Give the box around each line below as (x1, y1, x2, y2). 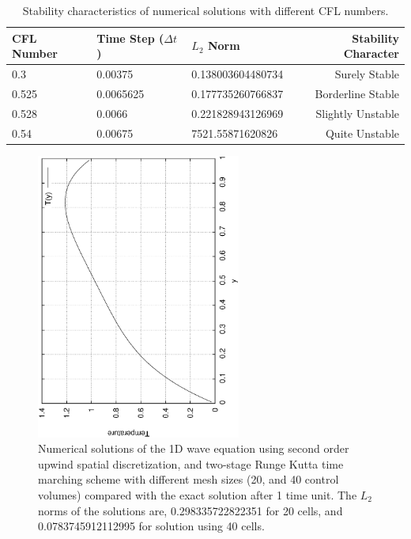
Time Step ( (96, 29, 164, 46)
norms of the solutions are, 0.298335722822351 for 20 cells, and (38, 502, 343, 518)
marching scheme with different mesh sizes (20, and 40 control (38, 471, 339, 488)
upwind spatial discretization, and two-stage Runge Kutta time (38, 455, 344, 472)
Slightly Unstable (315, 104, 399, 121)
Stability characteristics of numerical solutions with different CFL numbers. (22, 2, 389, 18)
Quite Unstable (325, 124, 399, 141)
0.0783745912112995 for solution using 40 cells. (38, 518, 265, 534)
